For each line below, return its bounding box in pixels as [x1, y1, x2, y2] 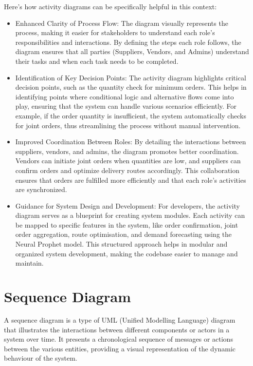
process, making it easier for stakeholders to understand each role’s [15, 27, 215, 38]
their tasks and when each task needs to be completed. [15, 56, 179, 66]
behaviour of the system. [4, 353, 77, 363]
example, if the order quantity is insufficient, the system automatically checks [15, 110, 246, 120]
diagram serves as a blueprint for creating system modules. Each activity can [15, 210, 245, 220]
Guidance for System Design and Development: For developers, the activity [15, 200, 240, 211]
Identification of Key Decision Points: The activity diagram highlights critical [15, 72, 246, 82]
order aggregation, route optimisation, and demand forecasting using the [15, 229, 232, 239]
